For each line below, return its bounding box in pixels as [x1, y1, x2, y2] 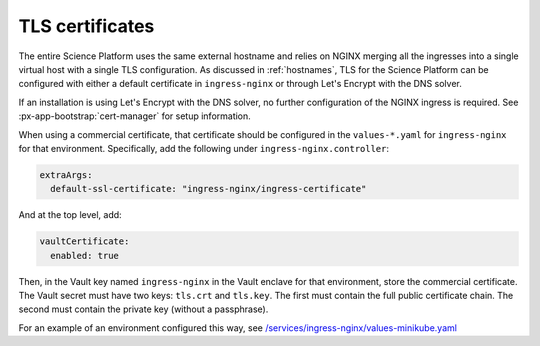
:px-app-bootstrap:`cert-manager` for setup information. [18, 110, 252, 122]
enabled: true [50, 250, 120, 261]
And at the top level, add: [18, 209, 122, 221]
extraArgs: [39, 169, 93, 180]
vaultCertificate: [39, 236, 130, 247]
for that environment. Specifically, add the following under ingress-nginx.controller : [18, 142, 390, 154]
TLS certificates [18, 15, 155, 37]
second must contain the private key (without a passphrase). [18, 303, 269, 315]
